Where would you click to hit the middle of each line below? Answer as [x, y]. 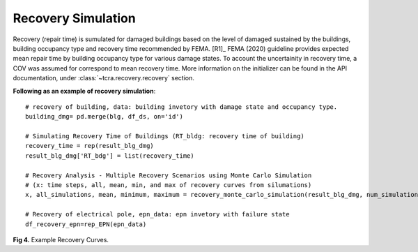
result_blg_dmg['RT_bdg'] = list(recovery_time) [110, 156]
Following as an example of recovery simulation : [84, 91]
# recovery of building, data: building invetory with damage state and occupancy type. [181, 107]
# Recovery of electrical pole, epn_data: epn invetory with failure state [157, 214]
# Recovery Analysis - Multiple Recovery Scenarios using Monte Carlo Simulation [169, 175]
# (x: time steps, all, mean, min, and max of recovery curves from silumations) [169, 185]
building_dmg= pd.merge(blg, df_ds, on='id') [104, 117]
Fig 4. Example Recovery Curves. [61, 239]
